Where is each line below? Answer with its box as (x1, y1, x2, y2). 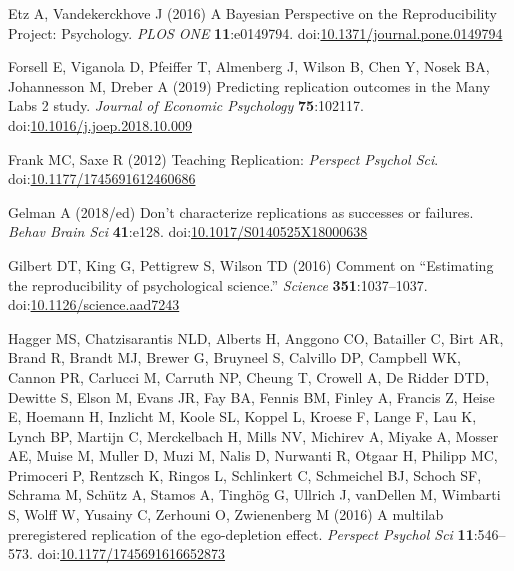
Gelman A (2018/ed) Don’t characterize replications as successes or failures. (8, 201, 474, 222)
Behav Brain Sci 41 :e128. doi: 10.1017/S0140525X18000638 (8, 221, 368, 242)
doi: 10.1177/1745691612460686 (8, 168, 196, 189)
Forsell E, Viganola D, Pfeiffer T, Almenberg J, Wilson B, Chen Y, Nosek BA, (8, 56, 490, 77)
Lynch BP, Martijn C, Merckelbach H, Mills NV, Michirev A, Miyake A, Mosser (8, 425, 499, 446)
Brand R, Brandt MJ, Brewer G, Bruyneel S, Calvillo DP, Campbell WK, (8, 347, 461, 368)
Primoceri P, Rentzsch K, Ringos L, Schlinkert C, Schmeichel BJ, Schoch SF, (8, 464, 482, 485)
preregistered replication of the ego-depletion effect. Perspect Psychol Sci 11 (8, 523, 474, 544)
